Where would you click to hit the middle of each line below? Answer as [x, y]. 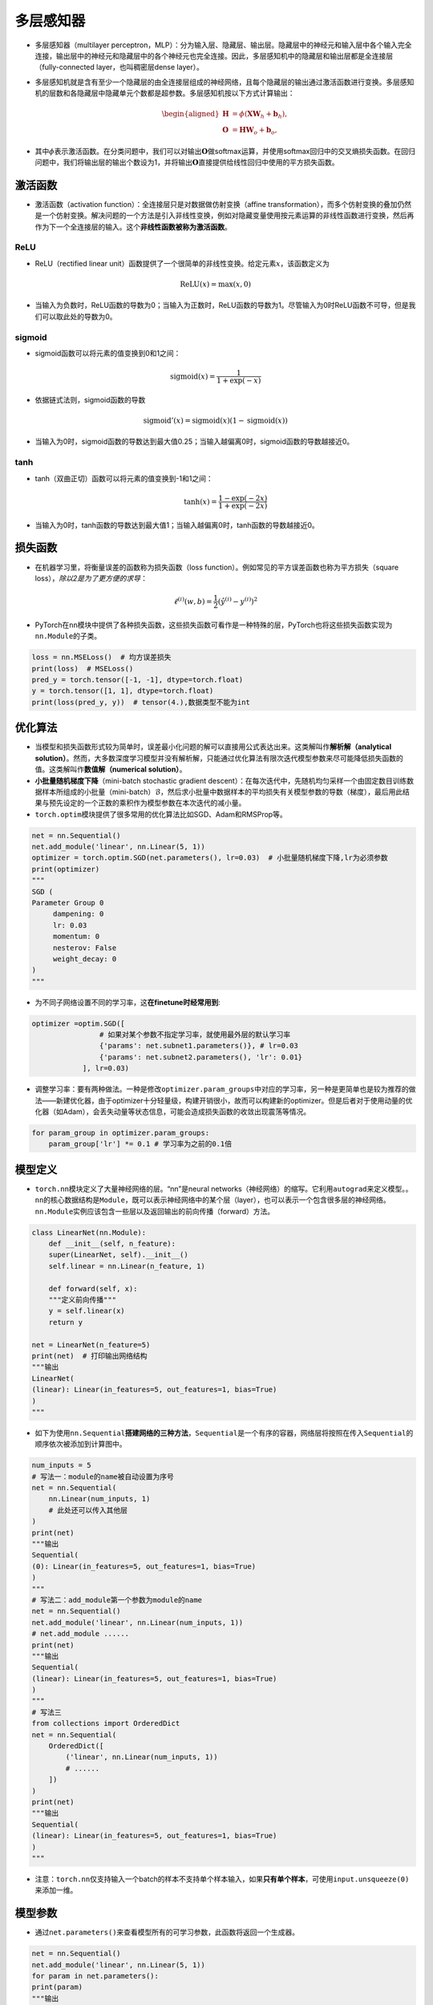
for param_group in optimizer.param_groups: [121, 1133]
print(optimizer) [66, 869]
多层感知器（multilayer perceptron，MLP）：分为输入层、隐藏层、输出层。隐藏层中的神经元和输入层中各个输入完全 [223, 45]
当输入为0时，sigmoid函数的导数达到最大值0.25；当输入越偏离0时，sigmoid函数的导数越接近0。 [194, 442]
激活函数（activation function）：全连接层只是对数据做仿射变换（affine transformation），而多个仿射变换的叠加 [216, 204]
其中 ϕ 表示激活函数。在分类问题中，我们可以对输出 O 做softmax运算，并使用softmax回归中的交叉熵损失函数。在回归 [225, 151]
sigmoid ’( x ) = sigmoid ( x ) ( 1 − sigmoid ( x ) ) [215, 421]
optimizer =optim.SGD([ [79, 1023]
